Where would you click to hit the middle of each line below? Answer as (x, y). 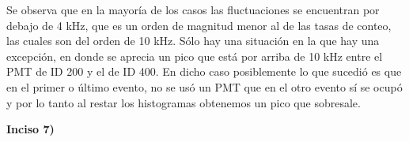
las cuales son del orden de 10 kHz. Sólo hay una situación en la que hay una (193, 41)
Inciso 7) (30, 129)
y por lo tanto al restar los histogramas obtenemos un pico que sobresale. (184, 102)
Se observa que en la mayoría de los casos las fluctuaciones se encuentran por (193, 9)
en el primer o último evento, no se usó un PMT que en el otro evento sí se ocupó (204, 86)
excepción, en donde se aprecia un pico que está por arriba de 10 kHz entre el (195, 56)
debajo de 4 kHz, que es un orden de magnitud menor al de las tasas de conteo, (199, 25)
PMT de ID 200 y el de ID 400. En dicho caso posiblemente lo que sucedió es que (204, 71)
